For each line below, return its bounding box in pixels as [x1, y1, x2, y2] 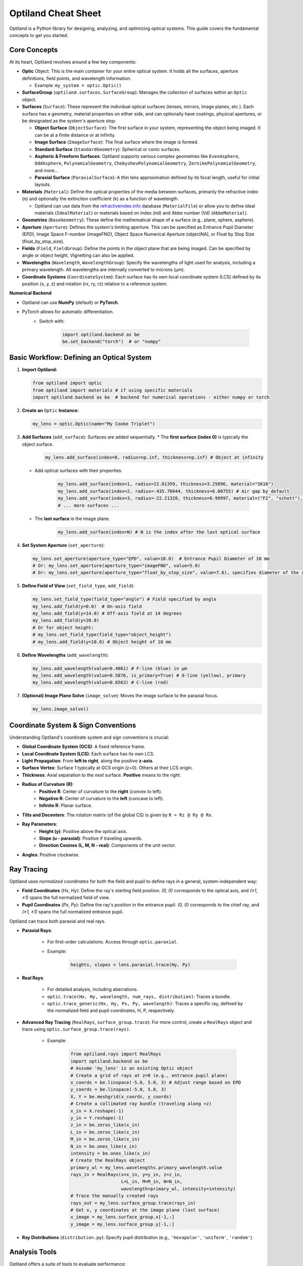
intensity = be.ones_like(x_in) [70, 1150, 151, 1156]
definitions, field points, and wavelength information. [22, 75, 131, 81]
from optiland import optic [32, 380, 102, 386]
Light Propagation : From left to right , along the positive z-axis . [22, 758, 154, 764]
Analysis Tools [9, 1247, 57, 1256]
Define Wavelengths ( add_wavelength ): [22, 652, 109, 658]
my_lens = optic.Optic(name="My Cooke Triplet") [32, 421, 156, 427]
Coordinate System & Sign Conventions [9, 721, 136, 729]
